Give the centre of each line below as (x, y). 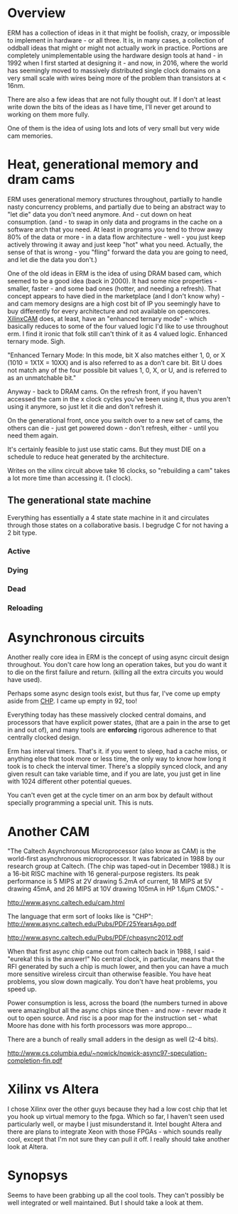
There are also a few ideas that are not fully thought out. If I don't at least (114, 99)
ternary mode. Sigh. (37, 341)
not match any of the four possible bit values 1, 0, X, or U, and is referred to (117, 370)
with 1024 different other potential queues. (70, 781)
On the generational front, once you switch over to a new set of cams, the (115, 420)
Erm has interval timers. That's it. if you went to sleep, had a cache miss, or (117, 752)
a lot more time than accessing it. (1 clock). (70, 478)
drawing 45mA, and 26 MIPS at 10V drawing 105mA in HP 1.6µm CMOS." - (115, 889)
